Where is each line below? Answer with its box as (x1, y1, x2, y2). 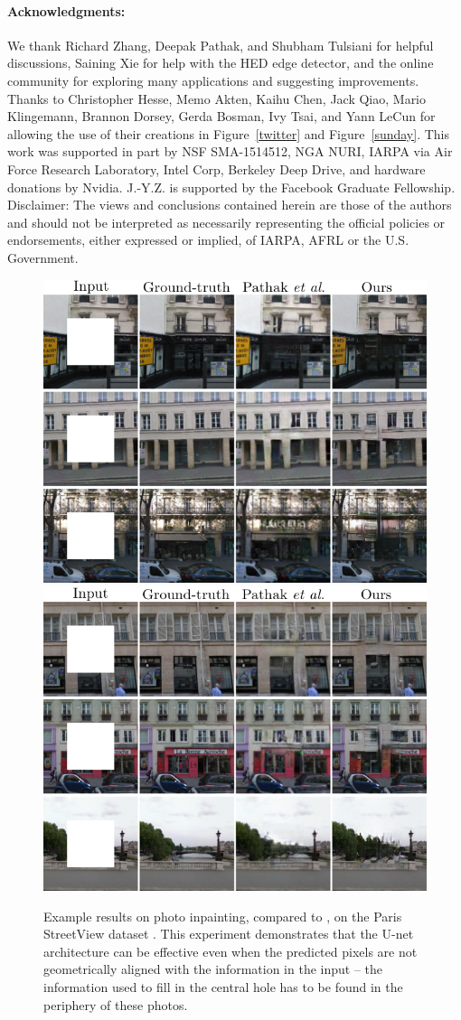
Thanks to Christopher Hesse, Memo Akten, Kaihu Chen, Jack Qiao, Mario (7, 89, 427, 108)
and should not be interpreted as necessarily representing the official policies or (7, 212, 446, 231)
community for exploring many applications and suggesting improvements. (7, 70, 419, 89)
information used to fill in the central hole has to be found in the (43, 977, 403, 996)
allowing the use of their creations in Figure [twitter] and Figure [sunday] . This (7, 124, 450, 143)
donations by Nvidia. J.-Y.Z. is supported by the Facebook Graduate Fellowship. (7, 177, 456, 196)
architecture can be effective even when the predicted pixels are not (43, 941, 418, 960)
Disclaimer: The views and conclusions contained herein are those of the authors (7, 195, 452, 214)
